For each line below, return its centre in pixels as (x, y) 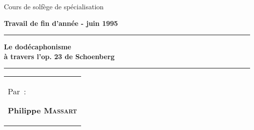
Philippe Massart (42, 110)
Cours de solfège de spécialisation (54, 6)
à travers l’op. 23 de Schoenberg (59, 56)
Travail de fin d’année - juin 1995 (61, 23)
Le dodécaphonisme (38, 47)
